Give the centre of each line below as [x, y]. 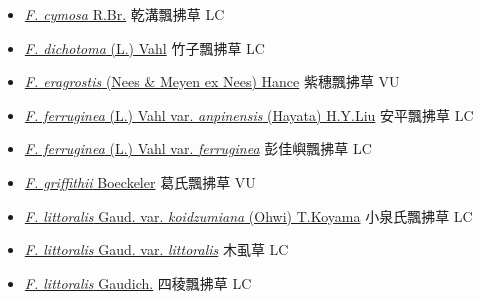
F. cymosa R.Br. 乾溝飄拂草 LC [124, 14]
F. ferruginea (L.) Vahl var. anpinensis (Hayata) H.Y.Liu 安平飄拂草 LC [249, 114]
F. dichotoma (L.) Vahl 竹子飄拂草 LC [144, 47]
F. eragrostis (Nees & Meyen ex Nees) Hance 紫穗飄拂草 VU [212, 81]
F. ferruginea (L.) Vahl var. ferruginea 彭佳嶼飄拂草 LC [198, 148]
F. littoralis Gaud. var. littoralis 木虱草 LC [156, 249]
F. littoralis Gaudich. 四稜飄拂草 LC [138, 282]
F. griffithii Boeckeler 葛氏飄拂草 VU [140, 181]
